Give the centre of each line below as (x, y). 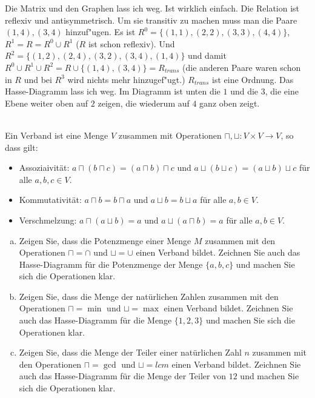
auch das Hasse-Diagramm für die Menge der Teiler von (123, 376)
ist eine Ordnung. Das (253, 79)
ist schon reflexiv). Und (131, 43)
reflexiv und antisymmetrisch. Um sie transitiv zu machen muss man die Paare (151, 20)
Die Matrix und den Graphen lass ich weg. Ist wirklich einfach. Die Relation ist (152, 8)
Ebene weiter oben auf (47, 103)
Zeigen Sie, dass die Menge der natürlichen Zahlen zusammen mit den (149, 296)
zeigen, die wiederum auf (144, 103)
